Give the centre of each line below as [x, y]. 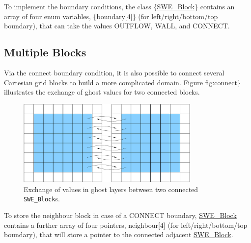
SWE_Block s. [42, 199]
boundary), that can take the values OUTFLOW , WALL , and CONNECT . [117, 26]
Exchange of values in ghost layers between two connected [111, 189]
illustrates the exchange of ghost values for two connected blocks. [102, 92]
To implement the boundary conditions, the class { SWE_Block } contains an [119, 6]
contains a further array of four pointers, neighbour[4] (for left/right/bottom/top [126, 225]
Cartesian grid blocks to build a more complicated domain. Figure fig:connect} [122, 82]
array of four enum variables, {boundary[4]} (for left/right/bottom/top [111, 16]
